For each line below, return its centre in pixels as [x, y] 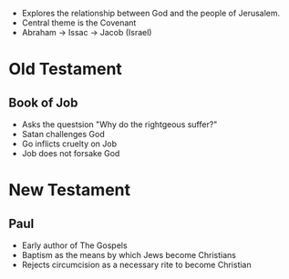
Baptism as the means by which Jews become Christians [129, 255]
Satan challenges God [63, 134]
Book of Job [43, 102]
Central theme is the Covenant [79, 23]
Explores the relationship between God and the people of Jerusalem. [151, 13]
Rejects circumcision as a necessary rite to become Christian [136, 264]
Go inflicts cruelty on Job [69, 144]
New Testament [70, 190]
